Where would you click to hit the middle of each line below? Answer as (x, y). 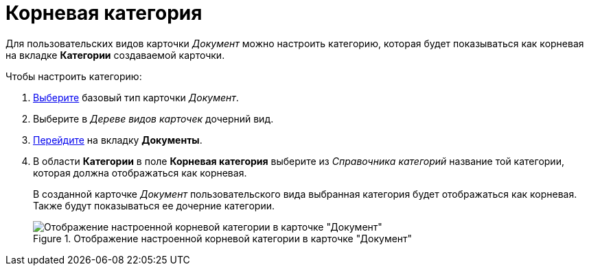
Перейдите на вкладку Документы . (118, 140)
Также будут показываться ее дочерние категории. (154, 205)
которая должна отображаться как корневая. (140, 172)
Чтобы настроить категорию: (74, 76)
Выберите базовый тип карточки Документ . (136, 97)
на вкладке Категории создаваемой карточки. (115, 55)
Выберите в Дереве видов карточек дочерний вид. (153, 118)
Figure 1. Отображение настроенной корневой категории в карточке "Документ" (223, 238)
